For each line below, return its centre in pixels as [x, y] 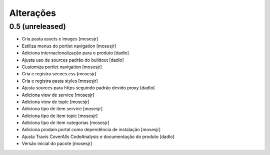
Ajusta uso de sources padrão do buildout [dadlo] [73, 60]
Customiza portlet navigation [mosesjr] [62, 67]
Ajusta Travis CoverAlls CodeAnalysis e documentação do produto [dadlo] [98, 137]
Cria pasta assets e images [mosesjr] [60, 39]
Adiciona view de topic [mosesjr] [55, 102]
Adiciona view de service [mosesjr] [58, 95]
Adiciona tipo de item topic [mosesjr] [60, 116]
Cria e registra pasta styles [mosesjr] [60, 81]
